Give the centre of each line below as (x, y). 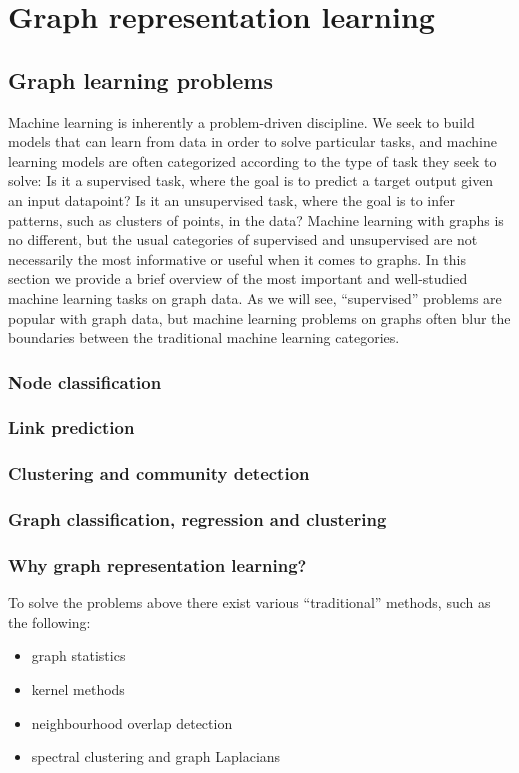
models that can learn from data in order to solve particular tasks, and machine (252, 141)
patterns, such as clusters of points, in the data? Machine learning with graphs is (256, 219)
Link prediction (71, 427)
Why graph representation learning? (157, 565)
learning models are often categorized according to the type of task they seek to (252, 160)
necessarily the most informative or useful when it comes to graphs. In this (237, 258)
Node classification (85, 381)
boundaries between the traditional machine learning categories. (204, 337)
